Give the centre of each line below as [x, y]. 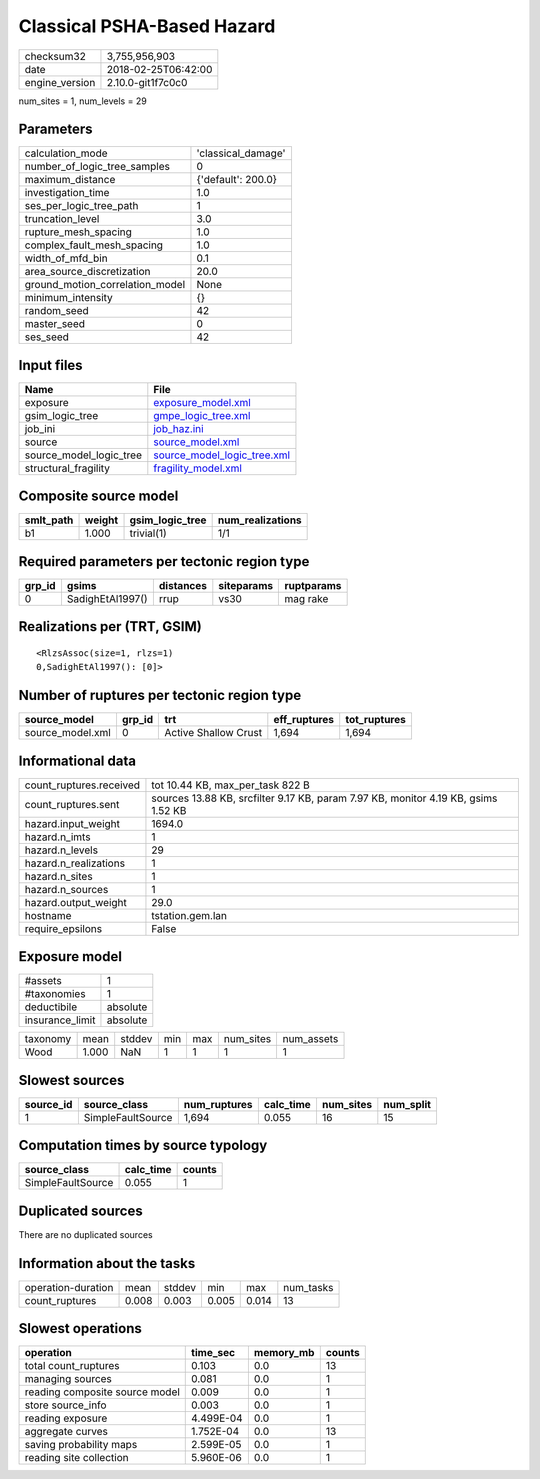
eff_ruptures [304, 720]
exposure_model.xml [202, 402]
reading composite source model [102, 1392]
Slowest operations [80, 1328]
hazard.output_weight [75, 902]
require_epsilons [63, 928]
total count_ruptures [72, 1366]
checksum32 [55, 56]
